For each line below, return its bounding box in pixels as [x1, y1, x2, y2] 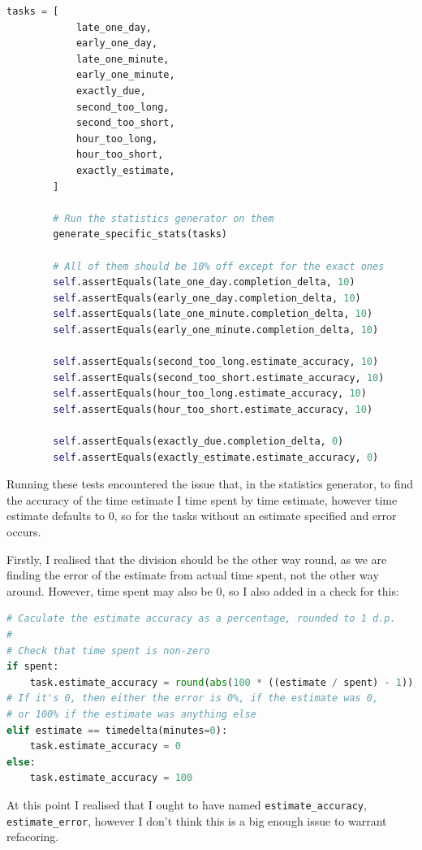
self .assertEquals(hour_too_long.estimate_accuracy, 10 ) [53, 388, 367, 400]
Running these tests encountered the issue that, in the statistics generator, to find [6, 475, 414, 492]
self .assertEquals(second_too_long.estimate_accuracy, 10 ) [53, 356, 379, 368]
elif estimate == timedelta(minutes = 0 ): [6, 724, 228, 736]
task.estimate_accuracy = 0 [29, 740, 181, 752]
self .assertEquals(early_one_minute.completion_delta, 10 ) [53, 323, 379, 336]
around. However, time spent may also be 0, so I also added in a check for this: [6, 582, 399, 599]
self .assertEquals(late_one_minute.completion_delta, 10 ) [53, 308, 373, 320]
